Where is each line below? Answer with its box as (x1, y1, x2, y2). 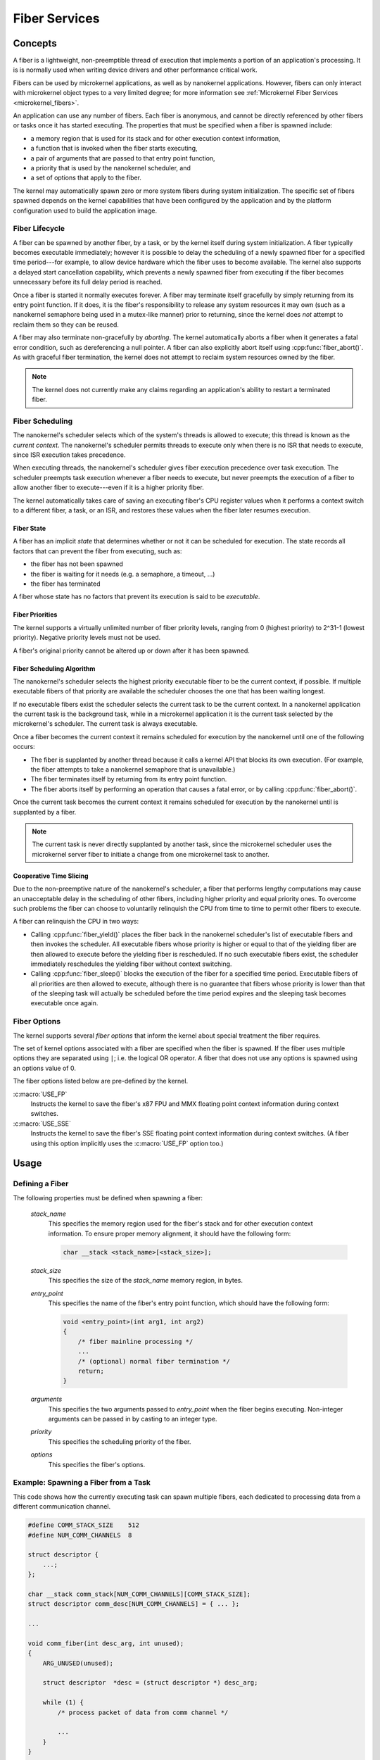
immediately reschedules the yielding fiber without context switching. (30, 960, 232, 968)
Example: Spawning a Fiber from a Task (13, 1478, 151, 1488)
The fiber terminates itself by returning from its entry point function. (30, 775, 227, 784)
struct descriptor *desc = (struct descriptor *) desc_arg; (42, 1679, 258, 1687)
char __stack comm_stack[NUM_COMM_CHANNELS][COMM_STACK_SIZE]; (27, 1590, 251, 1598)
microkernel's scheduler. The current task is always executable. (13, 719, 198, 728)
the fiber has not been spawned (30, 560, 123, 568)
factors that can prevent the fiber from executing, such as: (13, 546, 182, 555)
